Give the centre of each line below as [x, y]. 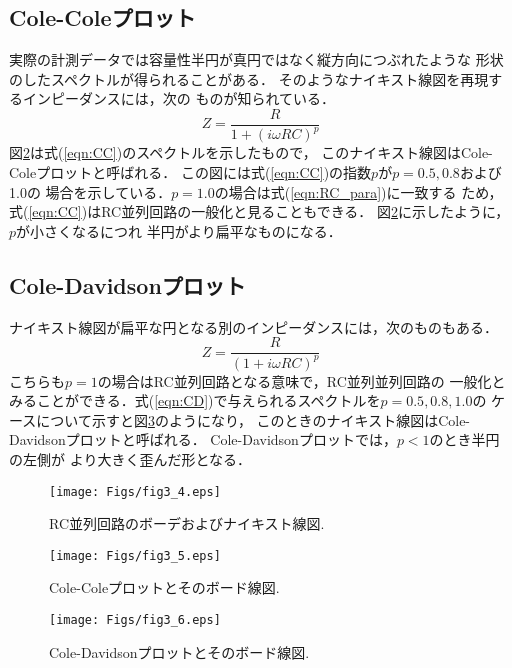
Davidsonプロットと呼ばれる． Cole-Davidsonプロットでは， [203, 439]
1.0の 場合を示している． [90, 191]
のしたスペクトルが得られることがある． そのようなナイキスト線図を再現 [249, 78]
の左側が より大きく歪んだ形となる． [130, 458]
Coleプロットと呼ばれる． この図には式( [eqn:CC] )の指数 [190, 171]
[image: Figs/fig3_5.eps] [135, 555]
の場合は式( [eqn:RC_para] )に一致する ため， [358, 191]
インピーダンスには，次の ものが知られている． [178, 98]
